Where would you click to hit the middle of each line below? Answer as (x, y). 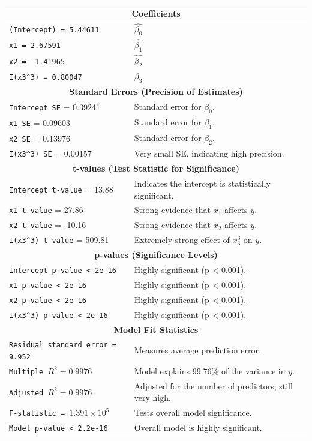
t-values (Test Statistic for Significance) (156, 168)
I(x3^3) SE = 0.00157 (50, 153)
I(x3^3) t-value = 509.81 (59, 240)
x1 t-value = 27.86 (46, 210)
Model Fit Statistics (156, 329)
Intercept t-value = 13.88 (61, 189)
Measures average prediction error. (197, 350)
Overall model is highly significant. (198, 427)
